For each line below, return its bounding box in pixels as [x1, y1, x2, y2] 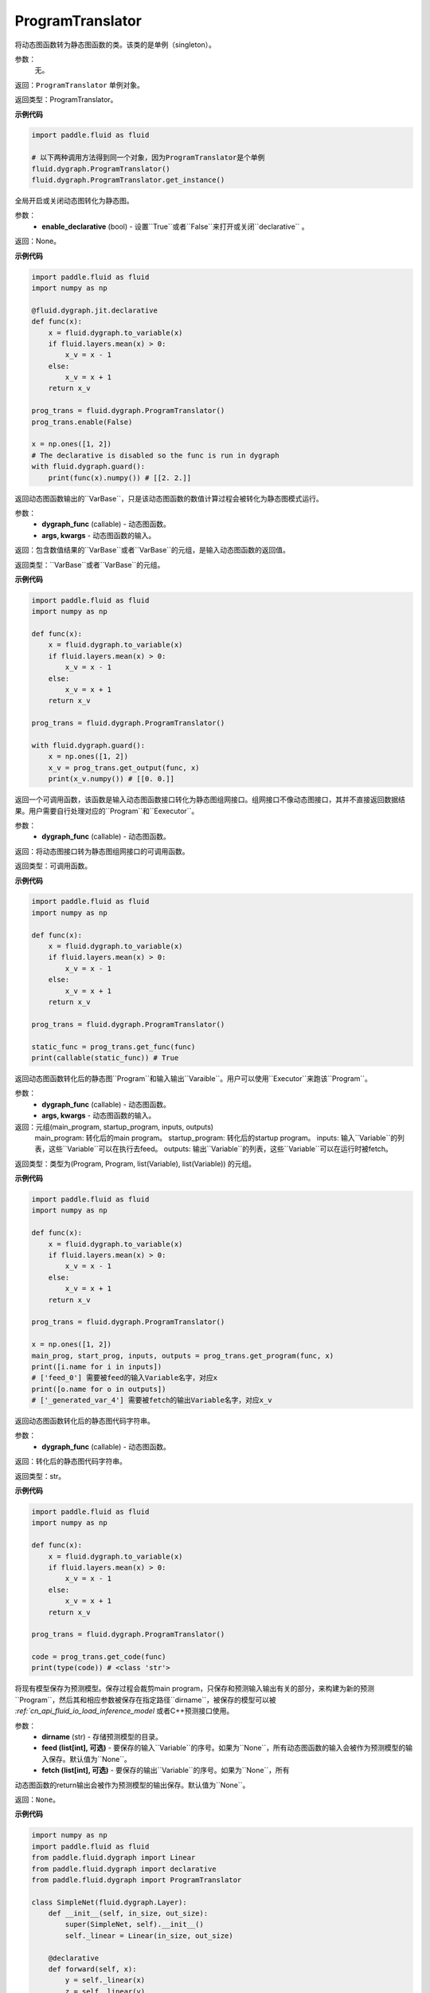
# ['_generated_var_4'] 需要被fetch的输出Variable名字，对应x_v [31, 1396, 272, 1405]
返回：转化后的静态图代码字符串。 [14, 1456, 127, 1466]
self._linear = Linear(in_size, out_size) [64, 1931, 234, 1940]
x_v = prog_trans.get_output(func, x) [48, 763, 200, 772]
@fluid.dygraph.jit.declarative [31, 305, 158, 315]
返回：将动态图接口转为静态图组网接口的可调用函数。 [14, 846, 190, 856]
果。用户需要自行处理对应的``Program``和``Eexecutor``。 [14, 806, 199, 816]
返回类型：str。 [14, 1471, 66, 1480]
